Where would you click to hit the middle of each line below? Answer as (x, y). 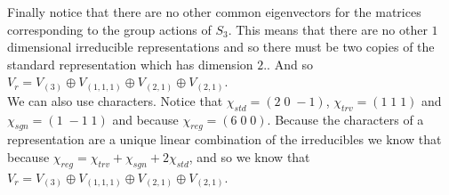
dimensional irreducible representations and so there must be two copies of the (221, 47)
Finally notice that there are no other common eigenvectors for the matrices (214, 12)
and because (145, 119)
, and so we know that (249, 157)
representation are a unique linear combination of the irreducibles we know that (224, 139)
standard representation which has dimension (130, 64)
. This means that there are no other (328, 29)
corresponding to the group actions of (109, 29)
